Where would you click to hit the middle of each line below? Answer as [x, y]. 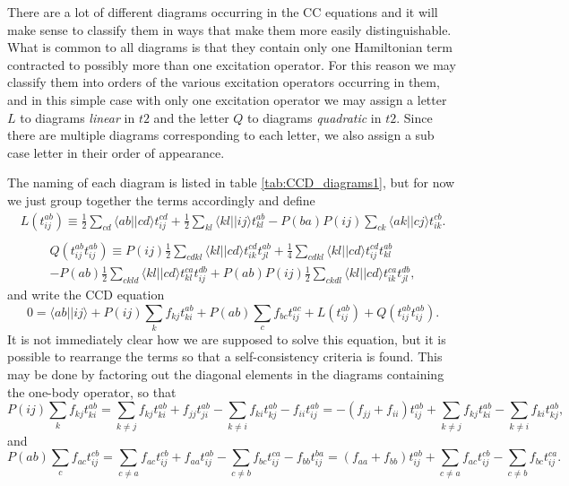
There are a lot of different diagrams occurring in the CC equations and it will [223, 12]
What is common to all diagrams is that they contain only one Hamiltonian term [230, 47]
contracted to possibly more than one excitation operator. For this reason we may [232, 64]
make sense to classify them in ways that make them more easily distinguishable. [229, 29]
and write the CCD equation [86, 294]
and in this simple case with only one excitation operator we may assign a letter [227, 99]
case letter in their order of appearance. [116, 152]
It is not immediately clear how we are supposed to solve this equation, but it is [227, 338]
